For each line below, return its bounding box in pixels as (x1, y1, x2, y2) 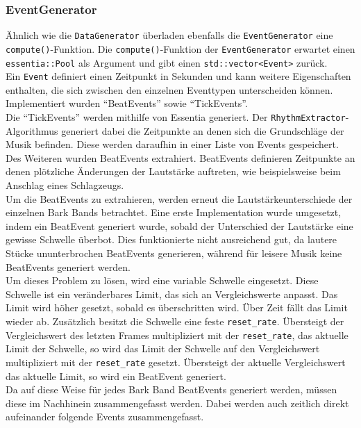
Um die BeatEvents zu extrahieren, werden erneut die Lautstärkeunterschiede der (6, 191, 353, 206)
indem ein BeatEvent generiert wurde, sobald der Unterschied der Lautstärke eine (6, 218, 353, 233)
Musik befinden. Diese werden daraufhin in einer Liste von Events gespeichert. (6, 137, 339, 151)
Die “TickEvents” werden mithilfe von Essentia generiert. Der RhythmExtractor (6, 110, 346, 124)
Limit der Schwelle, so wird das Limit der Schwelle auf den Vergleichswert (6, 341, 320, 356)
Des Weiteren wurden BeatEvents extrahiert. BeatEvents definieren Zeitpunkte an (6, 150, 355, 165)
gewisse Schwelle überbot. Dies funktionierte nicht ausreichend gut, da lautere (6, 232, 337, 247)
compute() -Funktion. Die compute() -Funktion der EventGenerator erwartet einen (6, 41, 355, 56)
